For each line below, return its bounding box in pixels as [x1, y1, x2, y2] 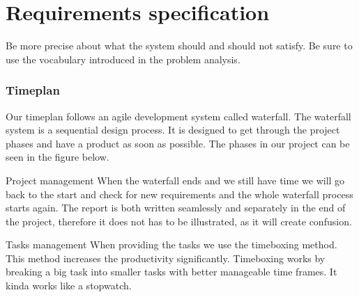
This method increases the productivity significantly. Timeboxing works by [6, 250, 326, 265]
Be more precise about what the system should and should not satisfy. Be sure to [6, 38, 353, 53]
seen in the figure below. [6, 150, 109, 164]
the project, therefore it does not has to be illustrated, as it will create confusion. [6, 214, 352, 228]
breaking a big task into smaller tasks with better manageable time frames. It [6, 264, 337, 279]
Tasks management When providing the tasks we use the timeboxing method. [6, 237, 337, 252]
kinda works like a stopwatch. [6, 278, 132, 293]
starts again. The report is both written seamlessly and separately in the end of [6, 200, 346, 215]
